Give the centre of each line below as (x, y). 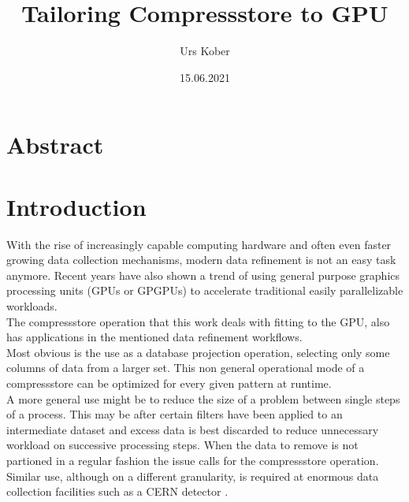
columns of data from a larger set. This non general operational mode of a (186, 368)
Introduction (76, 206)
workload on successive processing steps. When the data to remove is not (182, 445)
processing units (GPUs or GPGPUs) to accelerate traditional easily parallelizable (205, 290)
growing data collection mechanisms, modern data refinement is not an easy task (201, 260)
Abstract (55, 145)
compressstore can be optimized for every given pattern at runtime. (169, 383)
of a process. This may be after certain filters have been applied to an (175, 414)
